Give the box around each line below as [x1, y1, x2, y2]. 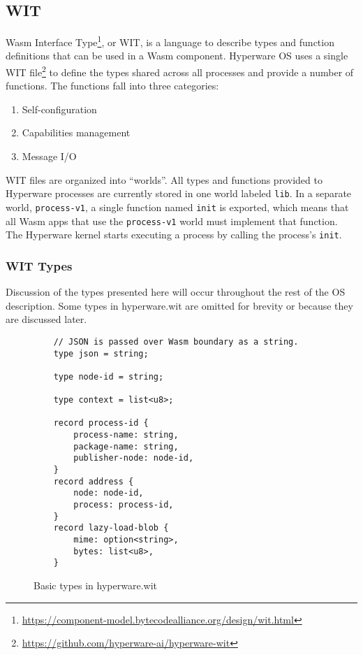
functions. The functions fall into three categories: [6, 78, 219, 93]
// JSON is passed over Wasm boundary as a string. [53, 336, 299, 347]
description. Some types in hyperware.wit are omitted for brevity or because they [6, 298, 353, 312]
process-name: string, [73, 430, 179, 440]
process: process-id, [73, 500, 174, 510]
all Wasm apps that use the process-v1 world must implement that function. [6, 213, 338, 228]
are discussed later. [6, 312, 87, 326]
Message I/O [22, 149, 77, 164]
